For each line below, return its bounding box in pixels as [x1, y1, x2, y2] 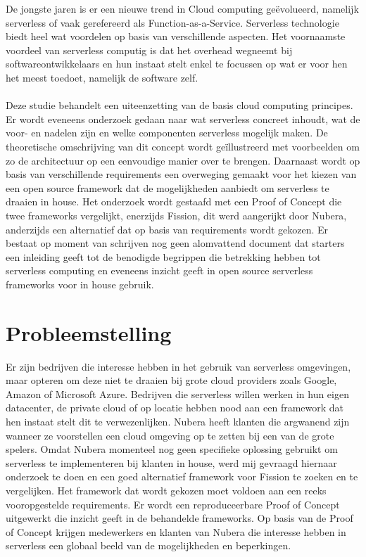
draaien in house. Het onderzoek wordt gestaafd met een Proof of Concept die [6, 194, 342, 209]
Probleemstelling [6, 318, 172, 347]
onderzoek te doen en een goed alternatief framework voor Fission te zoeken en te [6, 469, 358, 484]
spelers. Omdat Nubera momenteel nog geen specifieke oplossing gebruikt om [6, 442, 338, 456]
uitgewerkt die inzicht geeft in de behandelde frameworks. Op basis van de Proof [6, 511, 353, 525]
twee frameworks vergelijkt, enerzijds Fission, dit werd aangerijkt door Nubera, [6, 207, 347, 222]
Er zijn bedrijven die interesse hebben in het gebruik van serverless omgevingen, [6, 359, 351, 373]
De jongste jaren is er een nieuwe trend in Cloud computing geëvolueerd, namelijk [6, 1, 359, 15]
